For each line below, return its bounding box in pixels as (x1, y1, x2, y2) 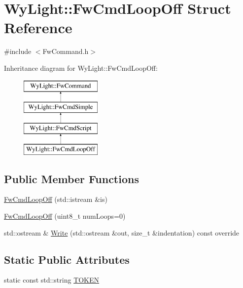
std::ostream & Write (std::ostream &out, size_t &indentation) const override (4, 227, 240, 238)
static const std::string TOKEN (4, 275, 100, 285)
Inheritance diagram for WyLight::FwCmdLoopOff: (4, 62, 158, 73)
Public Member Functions (4, 171, 139, 186)
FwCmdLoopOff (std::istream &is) (4, 194, 107, 204)
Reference (4, 17, 72, 38)
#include (4, 46, 32, 56)
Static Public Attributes (4, 251, 130, 267)
